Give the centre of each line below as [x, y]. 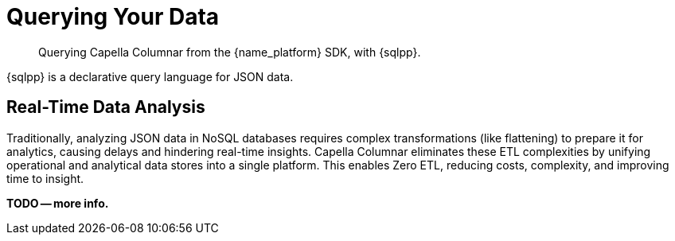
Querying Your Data [113, 17]
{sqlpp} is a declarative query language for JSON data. [150, 76]
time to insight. [45, 178]
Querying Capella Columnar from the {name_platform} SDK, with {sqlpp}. [230, 52]
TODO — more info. [58, 203]
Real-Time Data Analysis [106, 107]
